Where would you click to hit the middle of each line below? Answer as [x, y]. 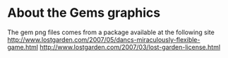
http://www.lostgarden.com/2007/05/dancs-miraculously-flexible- [104, 39]
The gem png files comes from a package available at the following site [111, 32]
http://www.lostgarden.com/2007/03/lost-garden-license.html [130, 47]
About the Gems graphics [84, 13]
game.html [23, 47]
